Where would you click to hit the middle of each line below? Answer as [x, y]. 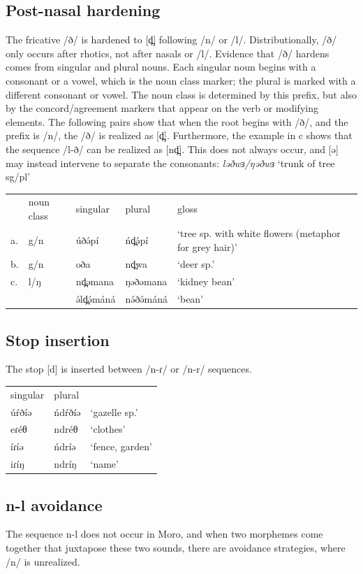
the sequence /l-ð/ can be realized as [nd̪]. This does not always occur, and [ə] [172, 149]
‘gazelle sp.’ [114, 411]
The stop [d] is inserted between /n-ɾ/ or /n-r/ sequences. [129, 369]
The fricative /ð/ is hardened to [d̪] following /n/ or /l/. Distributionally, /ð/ [171, 40]
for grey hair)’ [207, 246]
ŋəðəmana [146, 281]
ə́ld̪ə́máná [96, 299]
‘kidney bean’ [206, 281]
